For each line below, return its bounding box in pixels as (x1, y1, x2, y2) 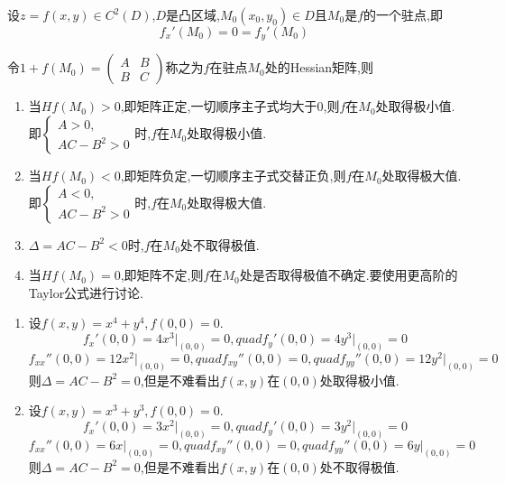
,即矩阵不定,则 (120, 265, 204, 284)
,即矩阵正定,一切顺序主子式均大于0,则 (120, 97, 340, 116)
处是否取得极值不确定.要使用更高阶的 (239, 265, 458, 284)
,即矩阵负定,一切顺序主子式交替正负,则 (120, 166, 346, 185)
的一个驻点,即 (363, 5, 443, 23)
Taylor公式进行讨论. (28, 283, 144, 302)
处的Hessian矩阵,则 (264, 58, 374, 77)
